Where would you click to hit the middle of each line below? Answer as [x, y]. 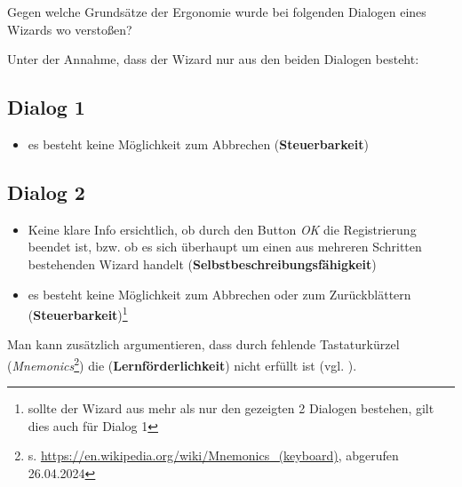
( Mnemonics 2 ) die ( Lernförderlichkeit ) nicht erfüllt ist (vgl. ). [182, 364]
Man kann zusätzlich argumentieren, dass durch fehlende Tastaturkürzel [203, 344]
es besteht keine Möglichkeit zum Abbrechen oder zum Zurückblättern [219, 294]
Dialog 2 [46, 192]
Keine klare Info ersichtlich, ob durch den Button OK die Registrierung [222, 229]
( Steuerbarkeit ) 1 [78, 313]
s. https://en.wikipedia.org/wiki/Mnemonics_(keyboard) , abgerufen [213, 455]
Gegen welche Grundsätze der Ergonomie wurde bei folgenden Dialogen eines [217, 12]
